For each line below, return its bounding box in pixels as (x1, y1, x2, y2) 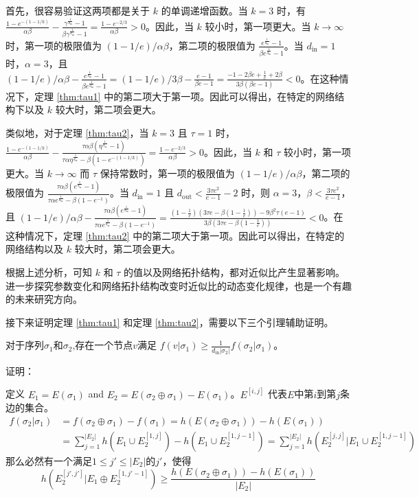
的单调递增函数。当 (161, 3, 248, 17)
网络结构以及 (5, 242, 63, 256)
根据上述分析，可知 (5, 264, 92, 279)
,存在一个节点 (72, 338, 133, 352)
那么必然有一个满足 (5, 453, 92, 467)
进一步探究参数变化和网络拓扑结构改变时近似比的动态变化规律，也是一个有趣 (5, 278, 352, 292)
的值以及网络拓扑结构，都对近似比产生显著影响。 (124, 264, 346, 279)
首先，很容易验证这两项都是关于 (5, 3, 150, 17)
